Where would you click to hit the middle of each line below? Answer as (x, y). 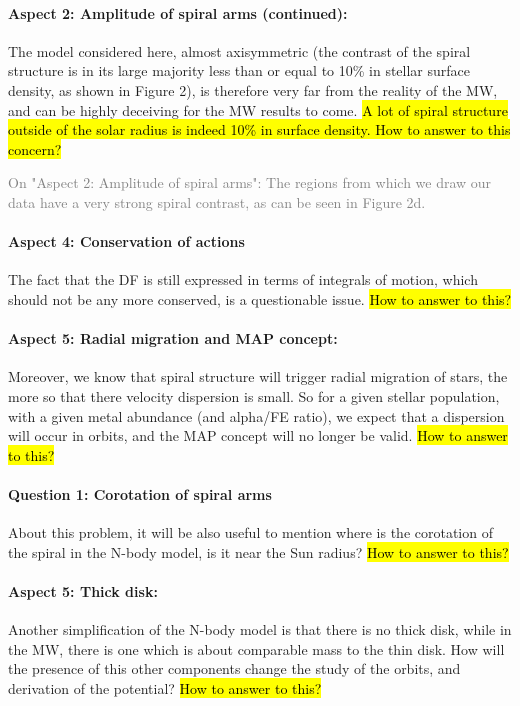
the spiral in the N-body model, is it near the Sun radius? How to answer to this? (258, 551)
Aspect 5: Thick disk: (83, 590)
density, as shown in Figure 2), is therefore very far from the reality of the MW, (253, 89)
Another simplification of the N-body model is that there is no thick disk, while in (260, 629)
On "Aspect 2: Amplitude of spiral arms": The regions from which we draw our (250, 182)
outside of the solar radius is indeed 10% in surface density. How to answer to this (259, 129)
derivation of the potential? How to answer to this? (165, 687)
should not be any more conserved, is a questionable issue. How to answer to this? (260, 298)
